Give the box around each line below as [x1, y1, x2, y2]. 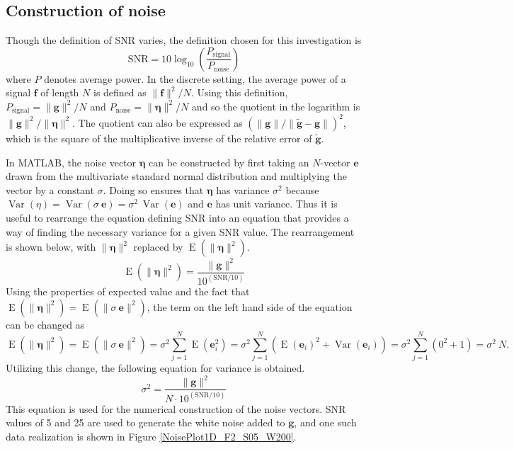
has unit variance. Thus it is [215, 196, 338, 211]
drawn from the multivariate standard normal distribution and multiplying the [6, 169, 347, 183]
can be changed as [6, 317, 85, 331]
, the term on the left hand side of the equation [147, 299, 353, 314]
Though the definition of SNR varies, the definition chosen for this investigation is [6, 33, 362, 47]
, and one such [294, 415, 357, 430]
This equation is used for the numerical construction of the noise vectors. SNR [6, 401, 346, 416]
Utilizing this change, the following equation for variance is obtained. [6, 360, 305, 375]
